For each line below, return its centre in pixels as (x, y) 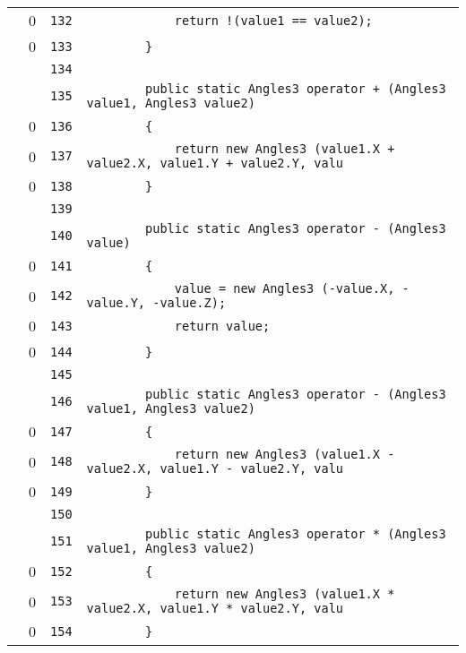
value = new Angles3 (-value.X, (285, 288)
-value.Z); (190, 303)
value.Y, (116, 303)
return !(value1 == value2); (273, 20)
